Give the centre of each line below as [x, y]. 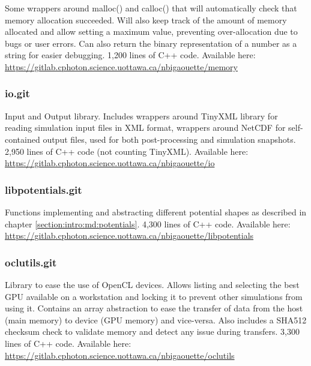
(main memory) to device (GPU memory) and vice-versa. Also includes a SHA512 [156, 319]
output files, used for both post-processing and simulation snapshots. [169, 139]
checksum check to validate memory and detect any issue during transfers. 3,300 [152, 331]
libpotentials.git [44, 189]
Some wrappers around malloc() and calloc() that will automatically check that [151, 8]
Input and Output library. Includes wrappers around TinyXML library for [141, 115]
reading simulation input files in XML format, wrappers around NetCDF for [145, 127]
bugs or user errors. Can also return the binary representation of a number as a [151, 43]
